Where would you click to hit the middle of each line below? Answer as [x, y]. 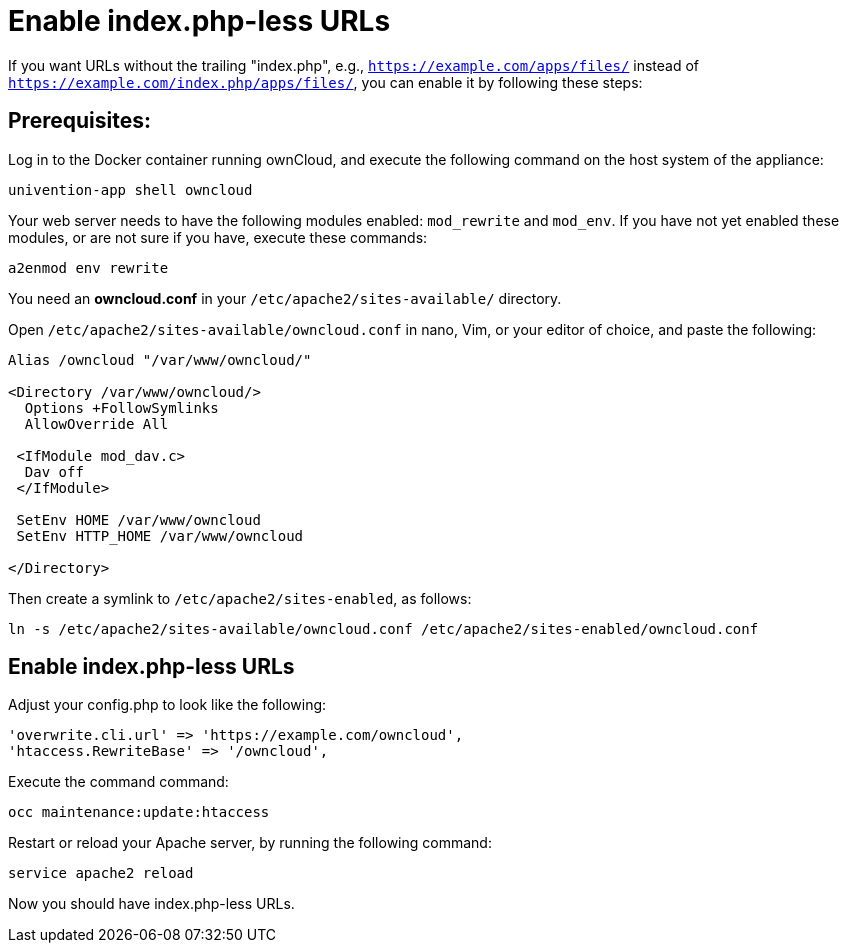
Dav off [54, 471]
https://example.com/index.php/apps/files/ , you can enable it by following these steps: [325, 82]
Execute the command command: [118, 782]
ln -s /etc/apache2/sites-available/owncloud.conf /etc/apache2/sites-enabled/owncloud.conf [383, 628]
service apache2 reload [101, 873]
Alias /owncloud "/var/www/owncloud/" [160, 359]
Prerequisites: [79, 121]
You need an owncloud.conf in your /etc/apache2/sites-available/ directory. [285, 298]
